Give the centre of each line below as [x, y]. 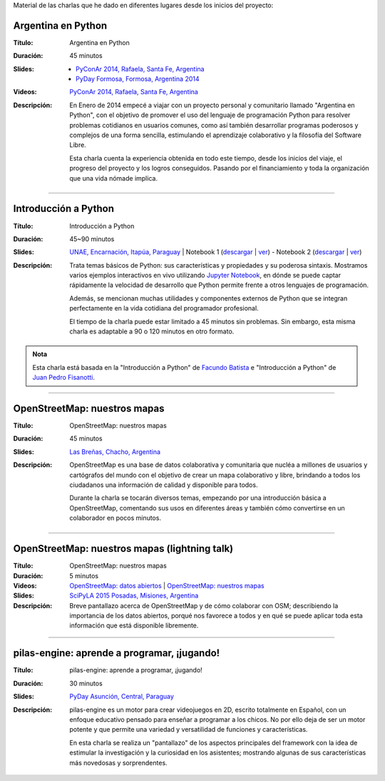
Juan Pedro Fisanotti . [64, 378]
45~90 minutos [92, 238]
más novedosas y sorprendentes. [118, 762]
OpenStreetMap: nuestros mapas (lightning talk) [123, 549]
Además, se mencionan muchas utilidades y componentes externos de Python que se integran [209, 298]
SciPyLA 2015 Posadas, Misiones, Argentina [134, 595]
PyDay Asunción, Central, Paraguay [122, 697]
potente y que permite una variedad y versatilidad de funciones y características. [189, 730]
